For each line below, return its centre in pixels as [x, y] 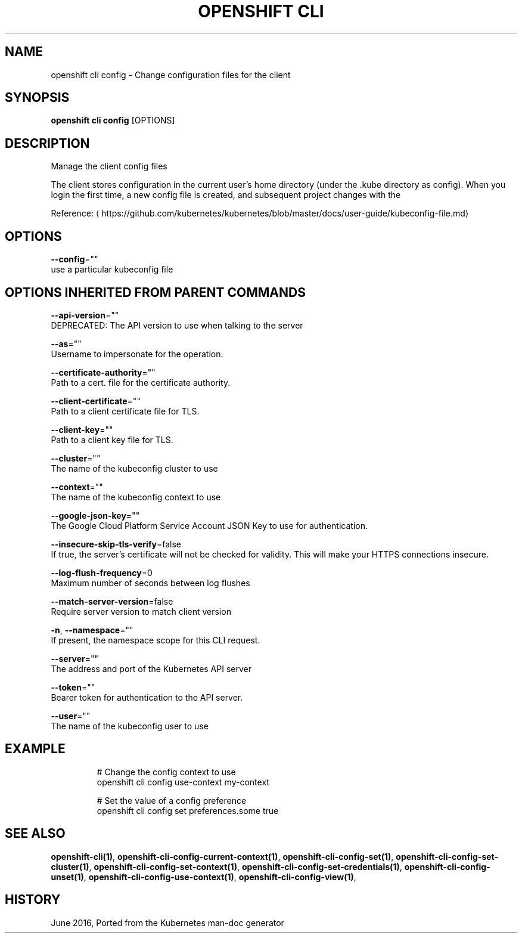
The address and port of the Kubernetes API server [151, 668]
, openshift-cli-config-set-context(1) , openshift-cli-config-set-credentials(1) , [246, 866]
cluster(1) [70, 866]
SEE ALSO [35, 834]
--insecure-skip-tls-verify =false [116, 544]
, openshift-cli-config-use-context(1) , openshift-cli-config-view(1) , [220, 877]
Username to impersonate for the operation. [137, 354]
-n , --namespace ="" [92, 630]
